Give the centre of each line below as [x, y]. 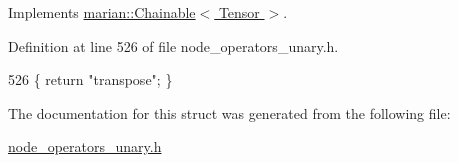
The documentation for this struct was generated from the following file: [229, 112]
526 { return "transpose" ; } [90, 79]
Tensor [239, 12]
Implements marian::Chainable [102, 12]
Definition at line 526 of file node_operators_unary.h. [173, 45]
